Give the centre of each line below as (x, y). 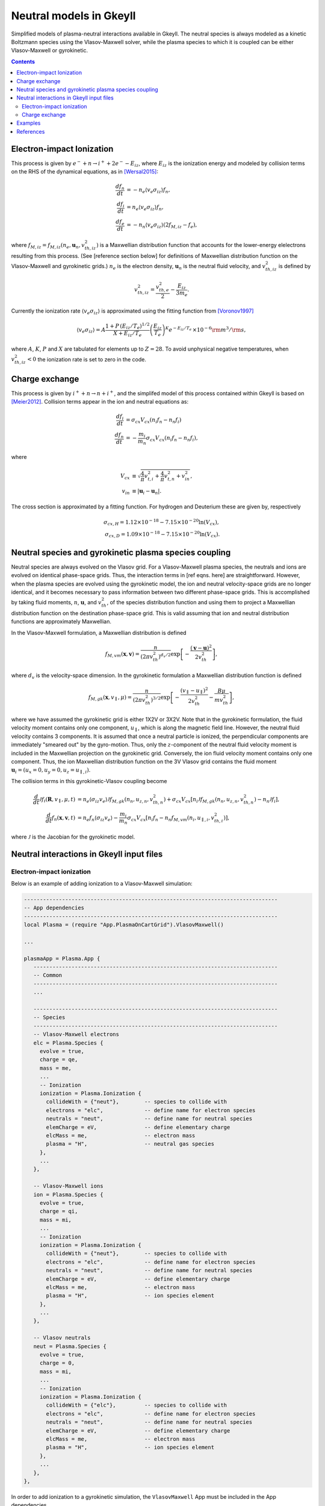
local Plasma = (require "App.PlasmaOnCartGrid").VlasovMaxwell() (124, 925)
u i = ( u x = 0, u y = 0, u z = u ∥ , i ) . (51, 771)
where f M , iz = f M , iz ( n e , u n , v (48, 246)
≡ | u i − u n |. (147, 492)
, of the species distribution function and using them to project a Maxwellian (201, 602)
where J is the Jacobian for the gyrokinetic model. (73, 837)
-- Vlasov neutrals (62, 1338)
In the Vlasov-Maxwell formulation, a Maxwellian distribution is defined (99, 633)
